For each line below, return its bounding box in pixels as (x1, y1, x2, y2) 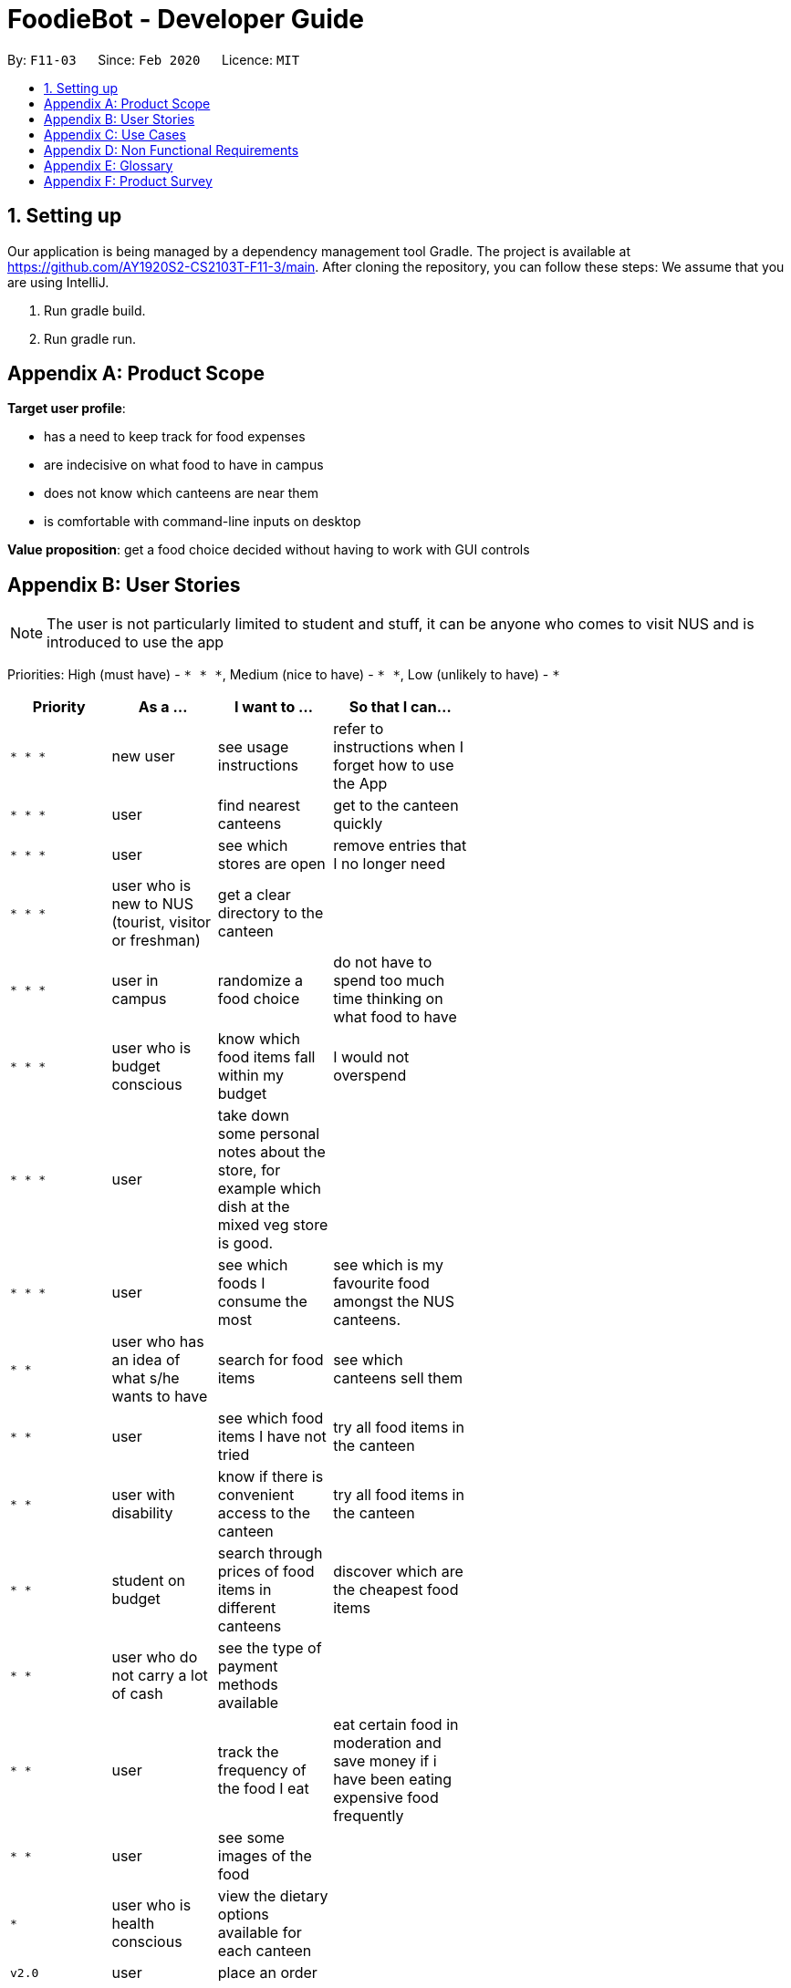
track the (217, 1743, 279, 1762)
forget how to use (333, 756, 454, 775)
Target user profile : (7, 400, 126, 417)
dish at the (217, 1197, 290, 1217)
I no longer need (333, 854, 445, 874)
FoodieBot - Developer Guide (7, 4, 365, 35)
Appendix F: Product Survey (44, 172, 213, 189)
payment (217, 1657, 278, 1676)
